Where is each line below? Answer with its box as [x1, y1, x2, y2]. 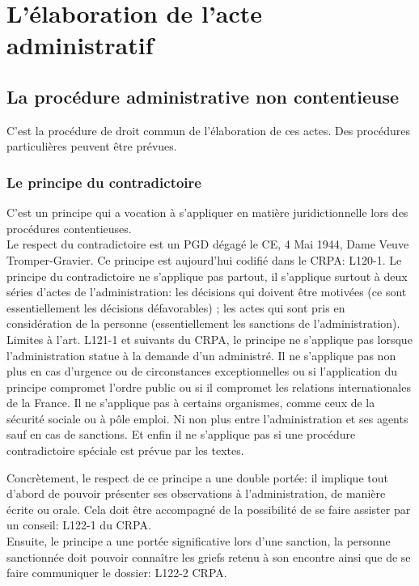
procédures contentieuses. [6, 219, 132, 236]
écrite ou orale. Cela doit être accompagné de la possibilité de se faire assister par [6, 500, 411, 517]
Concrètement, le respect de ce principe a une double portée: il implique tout [6, 469, 388, 486]
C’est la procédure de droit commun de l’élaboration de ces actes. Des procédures [6, 121, 410, 138]
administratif [6, 28, 154, 62]
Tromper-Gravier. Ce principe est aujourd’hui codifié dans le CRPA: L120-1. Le [6, 251, 402, 268]
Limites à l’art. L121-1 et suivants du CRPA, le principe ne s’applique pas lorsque [6, 330, 413, 347]
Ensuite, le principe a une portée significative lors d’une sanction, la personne [6, 533, 391, 550]
